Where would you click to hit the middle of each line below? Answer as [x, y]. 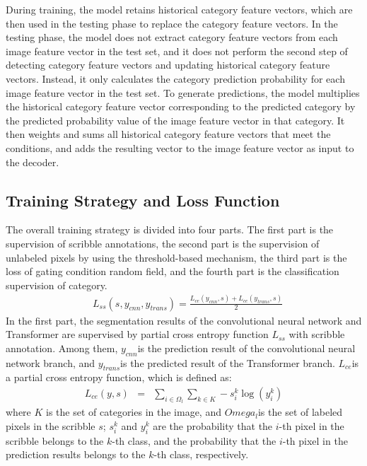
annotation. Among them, [62, 348]
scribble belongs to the [55, 440]
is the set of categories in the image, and [134, 412]
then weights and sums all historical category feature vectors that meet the [168, 134]
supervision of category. [57, 285]
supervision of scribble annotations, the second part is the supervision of [163, 243]
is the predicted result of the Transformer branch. [228, 362]
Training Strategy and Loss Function [143, 200]
